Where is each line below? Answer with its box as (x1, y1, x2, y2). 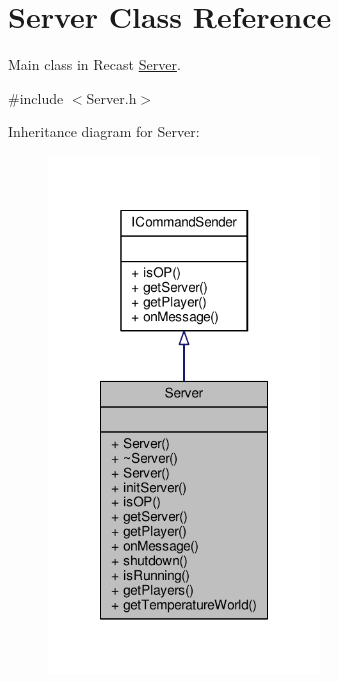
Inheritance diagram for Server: (8, 121, 200, 142)
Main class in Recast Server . (8, 54, 181, 75)
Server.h (86, 87, 137, 108)
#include (8, 87, 64, 108)
